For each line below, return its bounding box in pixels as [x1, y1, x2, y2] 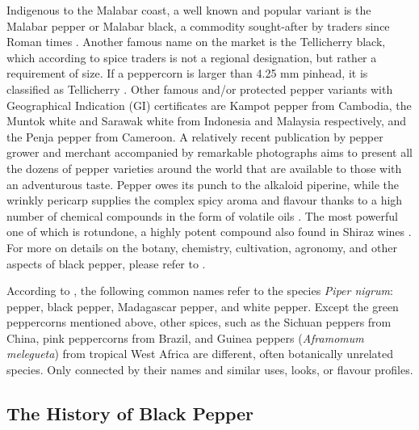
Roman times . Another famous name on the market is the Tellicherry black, [6, 33, 386, 50]
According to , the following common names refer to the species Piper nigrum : [6, 282, 393, 299]
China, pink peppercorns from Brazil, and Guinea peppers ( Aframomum [6, 329, 364, 346]
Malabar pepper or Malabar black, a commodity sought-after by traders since [6, 17, 390, 34]
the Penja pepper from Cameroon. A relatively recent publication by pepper [6, 128, 383, 145]
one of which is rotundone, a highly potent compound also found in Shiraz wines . [6, 223, 412, 240]
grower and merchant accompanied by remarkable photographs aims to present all [6, 144, 413, 161]
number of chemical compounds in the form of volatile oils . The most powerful [6, 207, 398, 224]
